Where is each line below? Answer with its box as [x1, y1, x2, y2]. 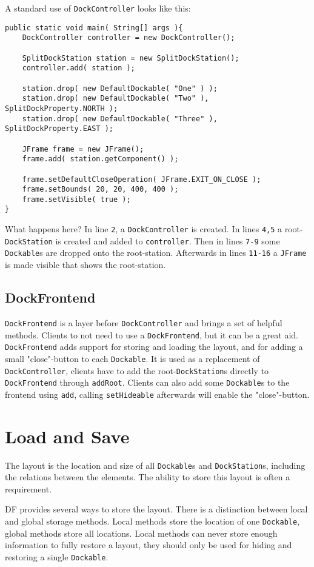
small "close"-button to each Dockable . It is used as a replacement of [5, 352, 260, 364]
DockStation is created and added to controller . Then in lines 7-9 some [5, 234, 280, 247]
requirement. [5, 482, 52, 495]
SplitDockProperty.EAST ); [5, 124, 113, 133]
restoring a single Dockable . [5, 550, 109, 563]
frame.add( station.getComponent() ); [22, 155, 179, 164]
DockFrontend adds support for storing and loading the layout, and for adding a [5, 340, 303, 353]
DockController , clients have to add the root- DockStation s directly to [5, 364, 269, 377]
